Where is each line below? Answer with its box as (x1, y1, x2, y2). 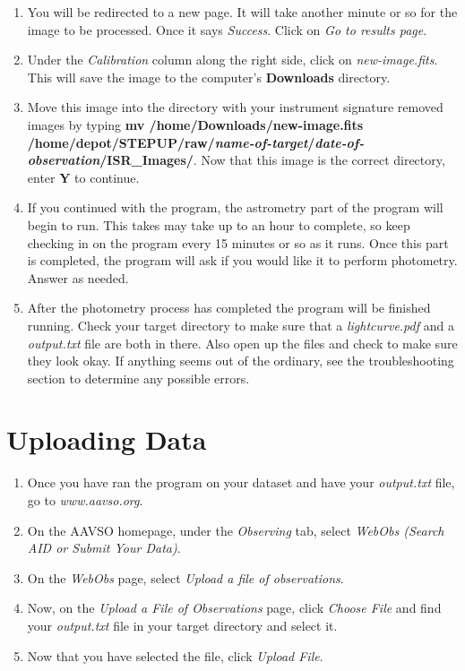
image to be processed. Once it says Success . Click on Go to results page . (27, 20, 427, 39)
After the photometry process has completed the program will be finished (27, 298, 431, 317)
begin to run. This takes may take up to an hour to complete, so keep (27, 215, 410, 234)
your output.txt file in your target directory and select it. (27, 615, 338, 634)
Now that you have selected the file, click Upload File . (27, 646, 323, 665)
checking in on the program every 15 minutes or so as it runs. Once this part (27, 233, 449, 252)
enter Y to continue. (27, 168, 140, 186)
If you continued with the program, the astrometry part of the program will (27, 198, 443, 217)
